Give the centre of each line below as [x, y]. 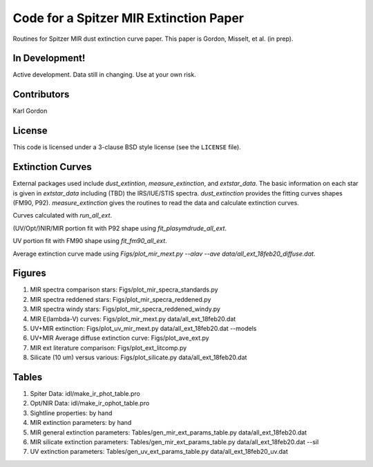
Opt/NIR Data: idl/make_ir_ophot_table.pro [90, 403]
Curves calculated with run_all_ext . [63, 216]
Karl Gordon [30, 111]
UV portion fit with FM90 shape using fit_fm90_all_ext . [90, 241]
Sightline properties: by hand [71, 413]
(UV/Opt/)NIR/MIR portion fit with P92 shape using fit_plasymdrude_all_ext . [120, 228]
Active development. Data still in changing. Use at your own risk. [104, 75]
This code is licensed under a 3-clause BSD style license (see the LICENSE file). [127, 147]
